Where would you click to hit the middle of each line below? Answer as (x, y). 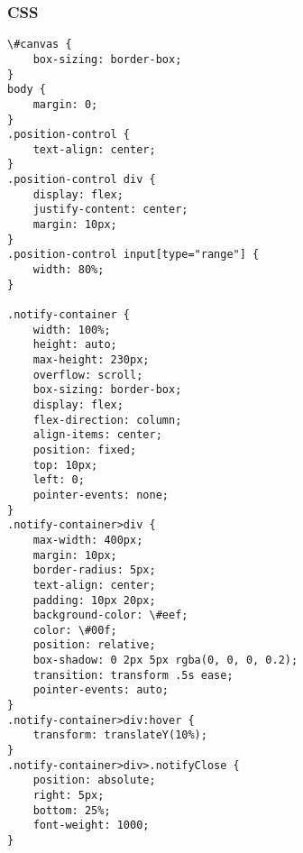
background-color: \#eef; (110, 615)
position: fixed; (85, 449)
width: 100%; (72, 330)
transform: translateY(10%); (120, 735)
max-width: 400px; (88, 540)
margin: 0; (65, 104)
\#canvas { (40, 45)
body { (27, 90)
